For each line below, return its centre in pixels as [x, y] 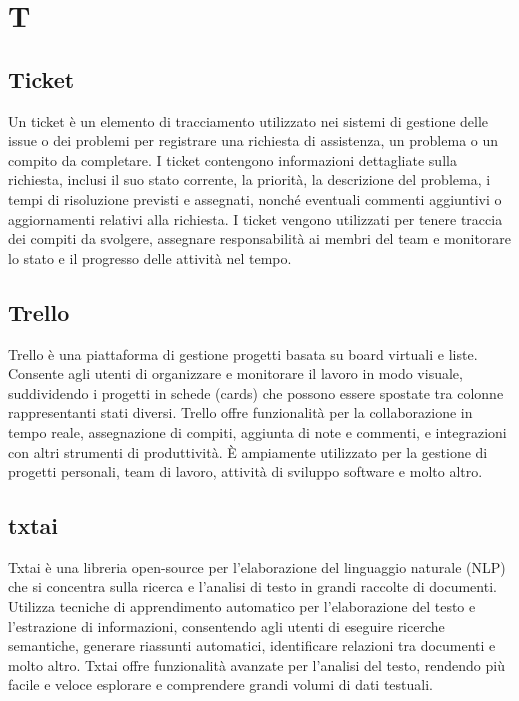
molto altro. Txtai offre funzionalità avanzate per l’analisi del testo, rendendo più [256, 664]
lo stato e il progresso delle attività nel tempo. [150, 257]
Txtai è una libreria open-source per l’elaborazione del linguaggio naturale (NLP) [257, 566]
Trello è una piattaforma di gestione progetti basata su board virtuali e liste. [243, 353]
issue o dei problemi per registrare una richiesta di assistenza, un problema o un [253, 140]
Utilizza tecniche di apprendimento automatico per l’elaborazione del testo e [242, 606]
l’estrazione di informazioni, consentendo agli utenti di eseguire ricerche [226, 625]
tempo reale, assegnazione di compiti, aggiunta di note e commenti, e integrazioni [257, 431]
